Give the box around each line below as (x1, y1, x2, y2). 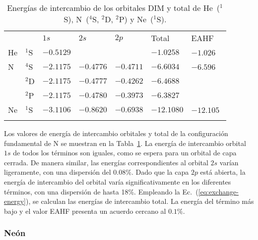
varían (219, 157, 239, 167)
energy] (4, 196, 26, 206)
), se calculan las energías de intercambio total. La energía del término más (26, 196, 254, 206)
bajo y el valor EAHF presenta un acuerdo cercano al (4, 205, 166, 216)
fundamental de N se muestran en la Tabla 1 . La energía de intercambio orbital (4, 138, 246, 148)
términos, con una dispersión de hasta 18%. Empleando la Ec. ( (4, 186, 198, 196)
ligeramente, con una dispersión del (4, 167, 111, 177)
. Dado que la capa (131, 167, 189, 177)
